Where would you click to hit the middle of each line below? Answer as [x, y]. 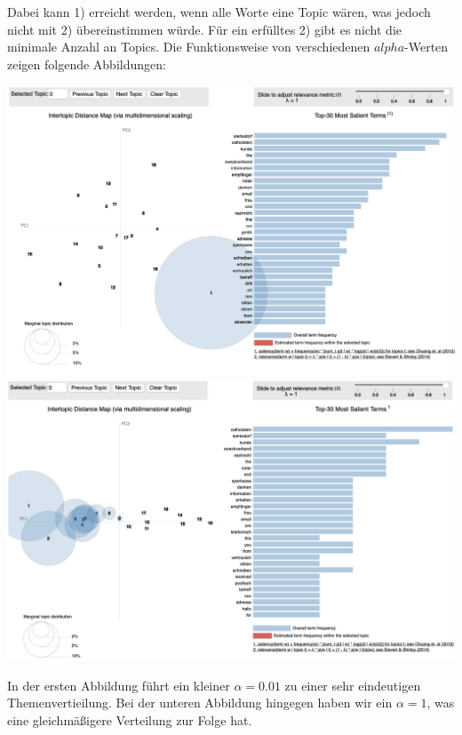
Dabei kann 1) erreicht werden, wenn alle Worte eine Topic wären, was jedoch [219, 12]
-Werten [426, 47]
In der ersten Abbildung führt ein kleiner [119, 685]
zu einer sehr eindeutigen [353, 685]
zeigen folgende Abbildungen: [87, 64]
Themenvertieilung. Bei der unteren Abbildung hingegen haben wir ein [200, 703]
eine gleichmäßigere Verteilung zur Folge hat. [130, 720]
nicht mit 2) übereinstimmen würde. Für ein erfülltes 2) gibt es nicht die [205, 29]
